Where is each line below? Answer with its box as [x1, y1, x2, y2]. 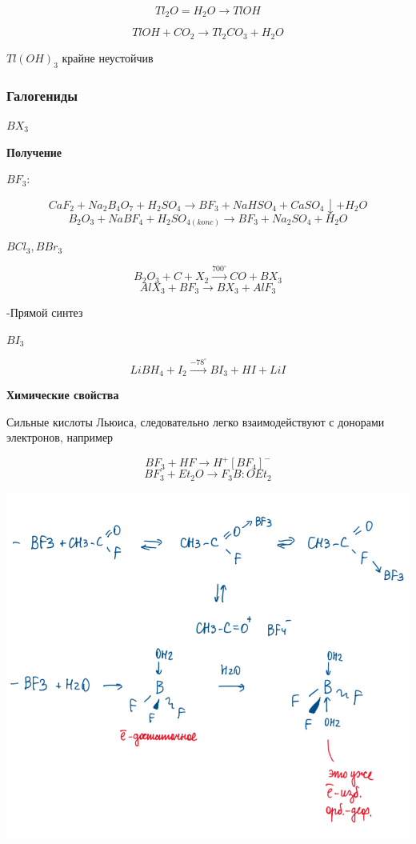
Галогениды [6, 85, 78, 105]
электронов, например [6, 429, 114, 446]
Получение [6, 143, 62, 160]
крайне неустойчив [62, 49, 154, 66]
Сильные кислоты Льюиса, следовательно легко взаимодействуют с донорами [6, 413, 385, 430]
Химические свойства [6, 386, 119, 403]
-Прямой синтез [6, 304, 83, 321]
